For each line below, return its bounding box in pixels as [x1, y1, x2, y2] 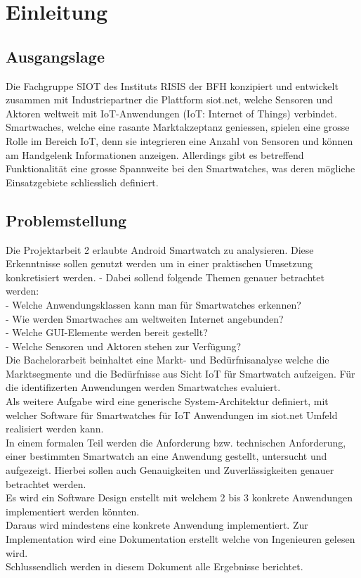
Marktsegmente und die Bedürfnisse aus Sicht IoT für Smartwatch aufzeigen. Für [6, 366, 355, 380]
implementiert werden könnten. [6, 503, 140, 518]
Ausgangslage [6, 45, 105, 67]
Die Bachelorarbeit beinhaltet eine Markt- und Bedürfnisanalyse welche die [6, 352, 329, 367]
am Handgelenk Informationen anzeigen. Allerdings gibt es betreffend [6, 147, 304, 162]
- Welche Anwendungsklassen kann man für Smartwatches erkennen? [6, 297, 301, 312]
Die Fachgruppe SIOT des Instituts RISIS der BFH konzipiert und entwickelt [6, 78, 339, 93]
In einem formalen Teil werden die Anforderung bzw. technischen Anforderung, [6, 435, 346, 449]
